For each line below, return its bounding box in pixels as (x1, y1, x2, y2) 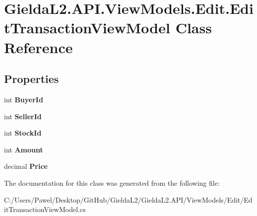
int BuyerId (4, 94, 43, 104)
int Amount (4, 144, 43, 154)
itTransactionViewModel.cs (4, 204, 86, 215)
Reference (4, 37, 73, 57)
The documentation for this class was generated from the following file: (4, 177, 220, 188)
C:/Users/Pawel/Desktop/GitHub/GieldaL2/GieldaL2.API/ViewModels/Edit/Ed (4, 194, 253, 205)
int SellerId (4, 111, 42, 121)
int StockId (4, 128, 42, 138)
